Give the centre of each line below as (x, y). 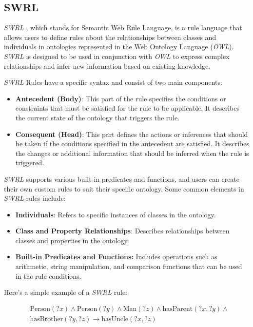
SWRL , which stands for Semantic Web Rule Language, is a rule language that (123, 28)
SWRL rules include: (35, 198)
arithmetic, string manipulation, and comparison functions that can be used (129, 266)
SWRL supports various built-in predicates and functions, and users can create (122, 179)
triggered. (30, 163)
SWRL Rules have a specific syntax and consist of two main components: (113, 82)
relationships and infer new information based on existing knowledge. (107, 66)
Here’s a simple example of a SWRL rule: (66, 292)
